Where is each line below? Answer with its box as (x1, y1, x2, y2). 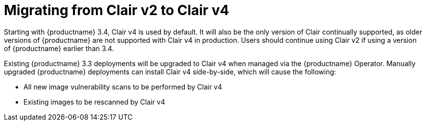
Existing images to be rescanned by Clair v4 (23, 97, 165, 106)
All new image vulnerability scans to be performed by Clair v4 (23, 82, 222, 91)
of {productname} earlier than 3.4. (4, 44, 114, 53)
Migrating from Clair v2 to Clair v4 (4, 2, 229, 18)
